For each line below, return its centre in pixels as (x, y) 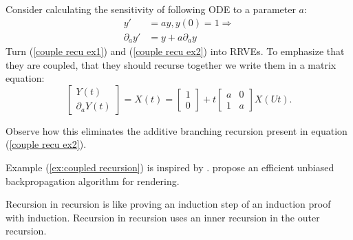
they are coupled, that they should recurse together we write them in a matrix (171, 64)
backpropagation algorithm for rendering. (93, 181)
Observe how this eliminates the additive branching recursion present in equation (176, 130)
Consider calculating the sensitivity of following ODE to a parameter (151, 9)
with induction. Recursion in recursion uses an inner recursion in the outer (163, 217)
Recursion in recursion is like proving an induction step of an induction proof (168, 204)
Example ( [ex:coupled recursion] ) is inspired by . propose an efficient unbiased (170, 167)
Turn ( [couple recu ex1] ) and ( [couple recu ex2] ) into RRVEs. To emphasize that (175, 51)
